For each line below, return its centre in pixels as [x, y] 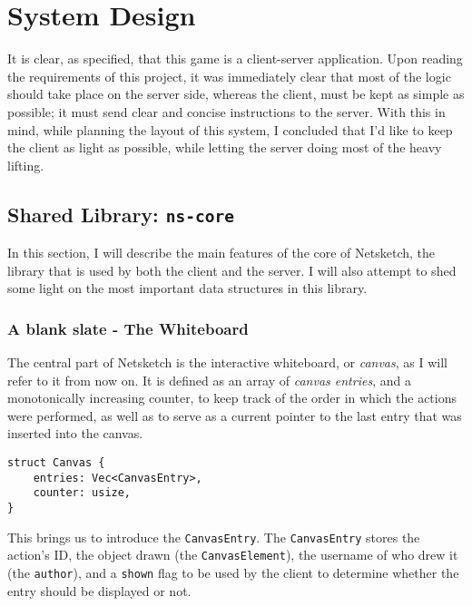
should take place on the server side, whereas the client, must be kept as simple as [236, 94]
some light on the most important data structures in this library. [187, 288]
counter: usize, [82, 493]
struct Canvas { [56, 463]
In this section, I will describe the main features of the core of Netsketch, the [221, 253]
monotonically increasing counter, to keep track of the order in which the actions [232, 398]
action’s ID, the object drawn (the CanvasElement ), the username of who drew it [233, 555]
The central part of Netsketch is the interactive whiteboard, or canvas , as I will [227, 362]
